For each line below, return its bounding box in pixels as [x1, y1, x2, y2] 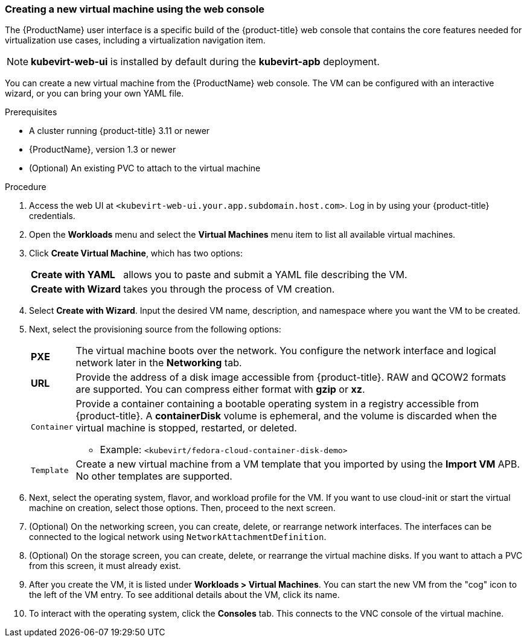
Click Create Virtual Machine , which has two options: [29, 248, 243, 259]
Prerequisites [5, 107, 57, 118]
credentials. [29, 211, 75, 221]
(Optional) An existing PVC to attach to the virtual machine [29, 163, 261, 174]
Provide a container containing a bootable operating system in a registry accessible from [75, 398, 479, 410]
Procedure [5, 182, 46, 192]
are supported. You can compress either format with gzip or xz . [75, 383, 365, 396]
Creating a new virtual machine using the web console [5, 3, 264, 15]
